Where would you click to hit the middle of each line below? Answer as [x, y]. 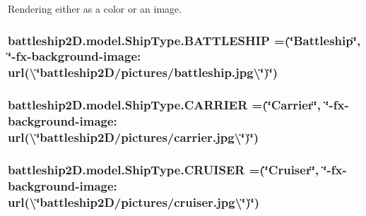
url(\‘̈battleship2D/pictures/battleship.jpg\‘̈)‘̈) [143, 72]
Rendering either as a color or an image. [95, 8]
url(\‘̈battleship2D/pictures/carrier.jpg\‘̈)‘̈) [134, 137]
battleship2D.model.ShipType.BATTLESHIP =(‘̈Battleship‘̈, [184, 40]
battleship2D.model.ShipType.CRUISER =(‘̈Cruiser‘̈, [164, 169]
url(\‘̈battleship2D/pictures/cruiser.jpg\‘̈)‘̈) [134, 202]
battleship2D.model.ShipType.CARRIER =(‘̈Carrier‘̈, [165, 105]
